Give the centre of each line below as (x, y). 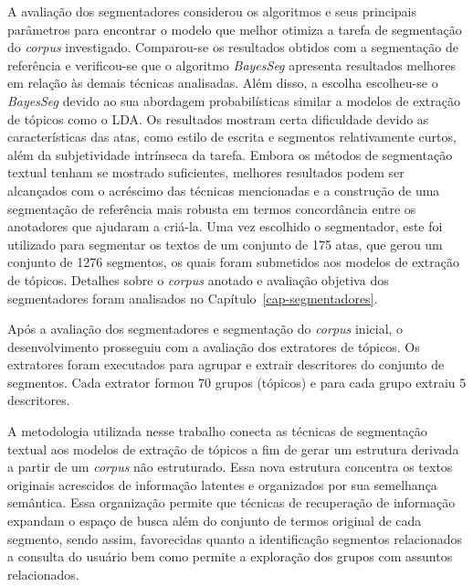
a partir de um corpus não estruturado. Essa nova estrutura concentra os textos (230, 467)
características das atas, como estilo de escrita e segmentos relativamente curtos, (232, 137)
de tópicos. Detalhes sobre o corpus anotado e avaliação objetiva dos (198, 279)
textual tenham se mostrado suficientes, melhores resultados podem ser (206, 172)
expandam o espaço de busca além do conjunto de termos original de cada (215, 521)
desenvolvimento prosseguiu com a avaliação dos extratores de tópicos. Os (214, 346)
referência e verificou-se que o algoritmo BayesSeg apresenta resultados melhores (232, 64)
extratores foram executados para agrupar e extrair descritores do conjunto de (226, 364)
